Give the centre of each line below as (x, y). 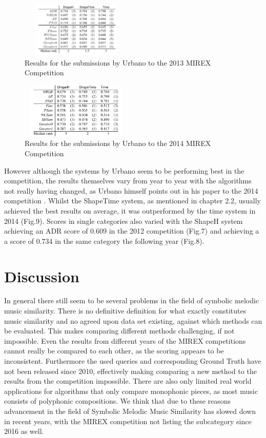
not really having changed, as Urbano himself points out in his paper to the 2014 (131, 190)
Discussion (42, 276)
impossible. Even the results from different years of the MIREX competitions (125, 340)
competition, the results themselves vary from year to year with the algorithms (128, 181)
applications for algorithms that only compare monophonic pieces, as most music (131, 391)
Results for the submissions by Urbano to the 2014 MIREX (118, 143)
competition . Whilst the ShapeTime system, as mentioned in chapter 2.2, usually (132, 201)
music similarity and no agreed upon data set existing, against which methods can (133, 320)
